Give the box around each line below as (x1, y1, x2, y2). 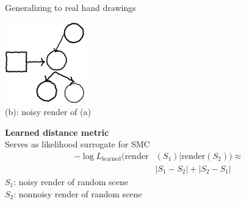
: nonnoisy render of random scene (13, 187, 142, 200)
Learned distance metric (5, 125, 109, 138)
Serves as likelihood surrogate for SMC (5, 138, 150, 150)
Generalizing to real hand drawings (5, 1, 136, 13)
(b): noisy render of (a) (5, 105, 91, 118)
